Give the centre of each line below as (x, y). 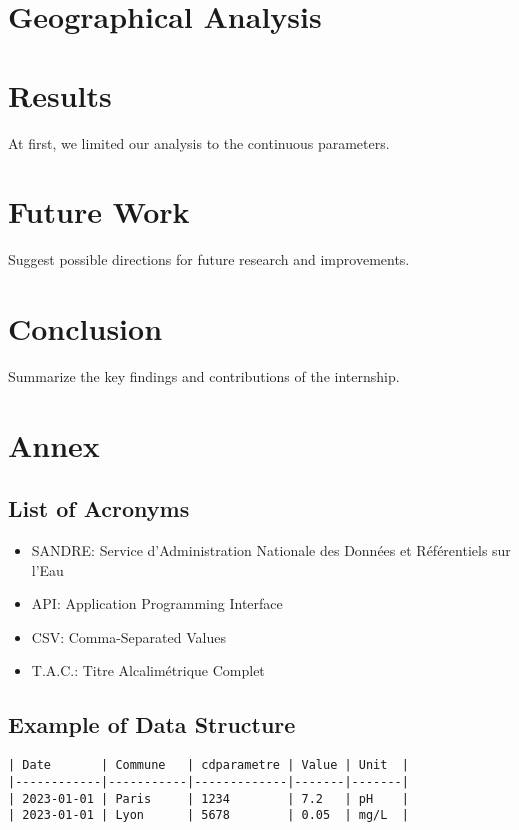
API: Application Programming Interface (157, 603)
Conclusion (85, 328)
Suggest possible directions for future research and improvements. (209, 259)
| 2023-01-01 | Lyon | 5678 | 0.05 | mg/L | (208, 815)
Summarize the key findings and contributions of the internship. (204, 375)
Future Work (99, 211)
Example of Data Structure (152, 724)
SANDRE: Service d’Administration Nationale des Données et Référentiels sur (271, 550)
